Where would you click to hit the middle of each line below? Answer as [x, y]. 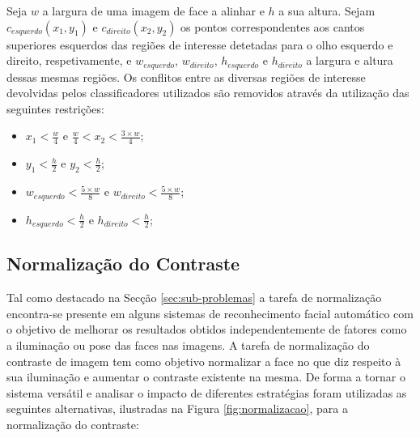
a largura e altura [350, 60]
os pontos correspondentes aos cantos [273, 26]
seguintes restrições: [55, 108]
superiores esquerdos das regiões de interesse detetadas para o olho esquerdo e [200, 44]
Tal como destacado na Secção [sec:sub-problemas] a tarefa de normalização [194, 298]
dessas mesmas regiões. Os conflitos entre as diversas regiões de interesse [186, 77]
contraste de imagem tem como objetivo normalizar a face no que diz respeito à [204, 361]
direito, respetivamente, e [69, 60]
